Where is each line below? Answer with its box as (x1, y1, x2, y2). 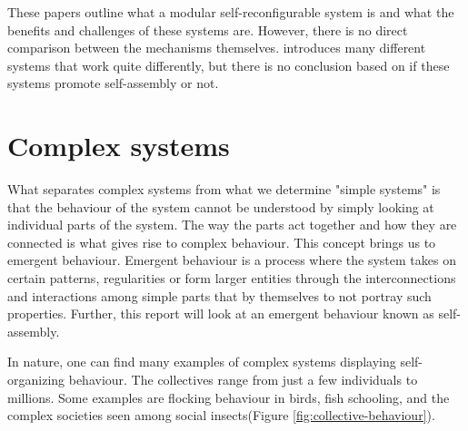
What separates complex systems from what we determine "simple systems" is (7, 180, 441, 199)
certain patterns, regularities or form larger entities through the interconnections (7, 269, 456, 288)
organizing (7, 370, 65, 389)
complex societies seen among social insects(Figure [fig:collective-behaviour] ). (7, 406, 435, 425)
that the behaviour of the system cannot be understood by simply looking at (7, 197, 434, 216)
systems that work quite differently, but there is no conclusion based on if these (7, 55, 450, 74)
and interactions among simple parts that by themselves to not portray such (7, 286, 432, 305)
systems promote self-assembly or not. (7, 73, 219, 93)
